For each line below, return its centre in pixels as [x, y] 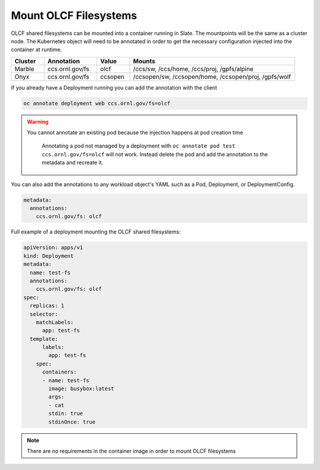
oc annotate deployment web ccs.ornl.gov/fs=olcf [97, 103]
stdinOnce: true [72, 422]
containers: [60, 372]
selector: [44, 314]
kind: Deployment [49, 256]
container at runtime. [36, 50]
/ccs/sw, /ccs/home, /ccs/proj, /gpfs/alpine [193, 69]
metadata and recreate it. [73, 162]
